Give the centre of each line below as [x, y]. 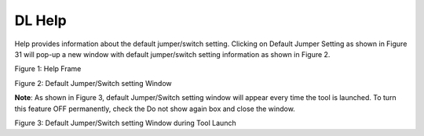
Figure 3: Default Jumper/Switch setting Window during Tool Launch [125, 123]
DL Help [40, 20]
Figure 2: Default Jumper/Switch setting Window [93, 83]
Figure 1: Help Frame [48, 69]
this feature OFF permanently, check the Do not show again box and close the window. [155, 109]
